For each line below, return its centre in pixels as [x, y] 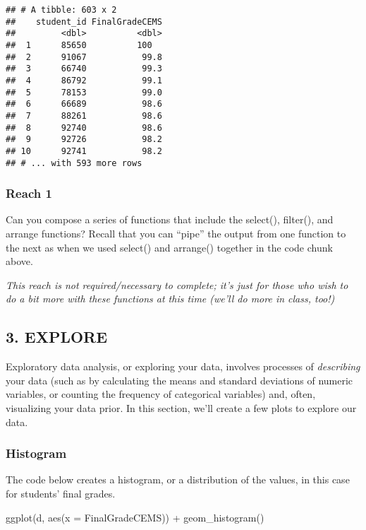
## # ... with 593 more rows [74, 163]
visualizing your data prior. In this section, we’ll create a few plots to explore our [181, 407]
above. [19, 261]
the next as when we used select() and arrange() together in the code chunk [169, 247]
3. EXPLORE [57, 337]
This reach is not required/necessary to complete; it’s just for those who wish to [177, 284]
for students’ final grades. [61, 493]
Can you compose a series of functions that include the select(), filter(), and [170, 219]
